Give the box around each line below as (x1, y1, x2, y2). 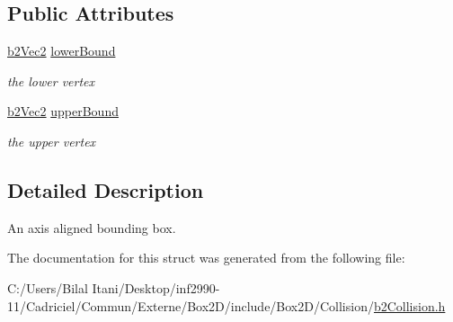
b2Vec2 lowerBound (7, 41, 116, 60)
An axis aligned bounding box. (7, 218, 176, 237)
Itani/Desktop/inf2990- (92, 278, 220, 297)
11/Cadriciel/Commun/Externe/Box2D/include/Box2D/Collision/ (7, 296, 374, 315)
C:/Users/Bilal (7, 278, 88, 297)
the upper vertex (7, 131, 96, 150)
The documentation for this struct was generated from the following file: (7, 248, 405, 267)
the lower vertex (7, 71, 95, 90)
